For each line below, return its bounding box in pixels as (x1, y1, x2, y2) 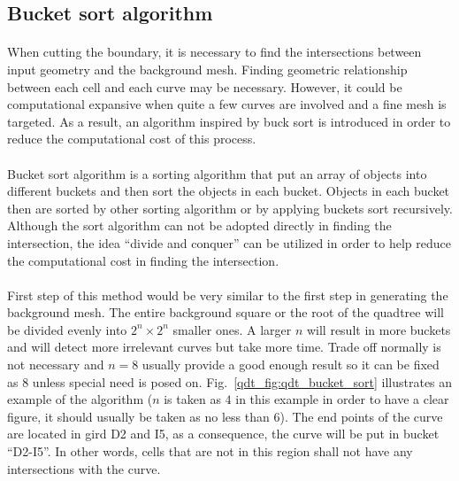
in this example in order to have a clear (235, 390, 449, 408)
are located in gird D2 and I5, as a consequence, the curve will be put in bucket (7, 424, 440, 443)
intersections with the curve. (7, 459, 161, 477)
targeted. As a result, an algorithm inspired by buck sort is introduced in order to (7, 112, 451, 130)
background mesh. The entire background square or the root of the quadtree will (7, 303, 444, 322)
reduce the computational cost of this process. (7, 129, 256, 148)
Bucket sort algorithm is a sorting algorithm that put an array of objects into (7, 164, 427, 182)
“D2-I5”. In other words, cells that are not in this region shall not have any (7, 442, 413, 461)
